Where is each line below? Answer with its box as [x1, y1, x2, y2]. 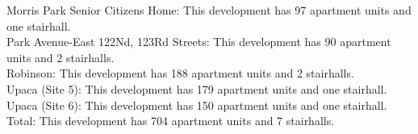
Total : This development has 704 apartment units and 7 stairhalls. [6, 112, 335, 129]
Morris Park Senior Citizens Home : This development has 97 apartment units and [6, 2, 412, 18]
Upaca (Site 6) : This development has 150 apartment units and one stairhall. [6, 96, 387, 113]
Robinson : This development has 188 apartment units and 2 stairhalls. [6, 65, 354, 82]
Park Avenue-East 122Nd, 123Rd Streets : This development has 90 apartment [6, 33, 391, 50]
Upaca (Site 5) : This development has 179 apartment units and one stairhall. [6, 80, 387, 97]
